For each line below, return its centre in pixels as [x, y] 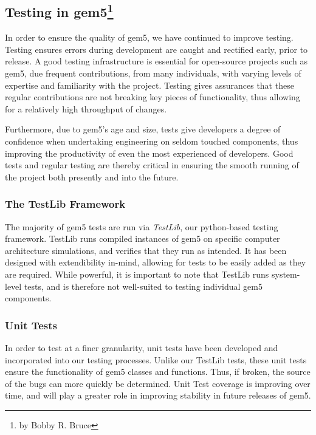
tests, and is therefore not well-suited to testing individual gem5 [143, 286]
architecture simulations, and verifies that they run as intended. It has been [146, 250]
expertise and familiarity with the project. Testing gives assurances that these [149, 85]
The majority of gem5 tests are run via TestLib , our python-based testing [142, 226]
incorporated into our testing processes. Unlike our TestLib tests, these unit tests [156, 359]
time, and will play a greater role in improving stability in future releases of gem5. [158, 395]
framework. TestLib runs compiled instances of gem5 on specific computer [143, 238]
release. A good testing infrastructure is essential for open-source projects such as [156, 61]
